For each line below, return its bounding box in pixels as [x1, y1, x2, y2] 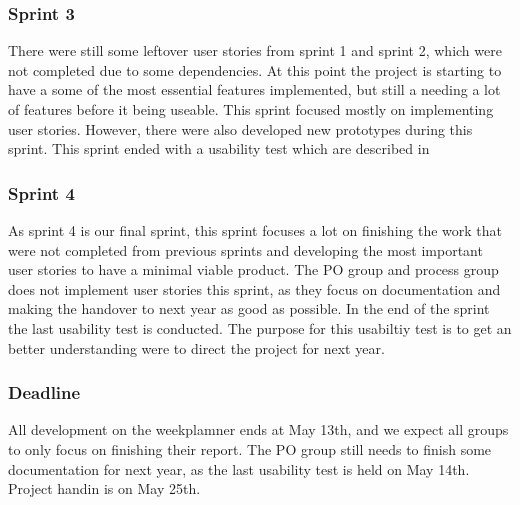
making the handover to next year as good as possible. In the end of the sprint [8, 298, 490, 319]
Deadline [8, 380, 81, 405]
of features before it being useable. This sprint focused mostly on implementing [8, 99, 494, 119]
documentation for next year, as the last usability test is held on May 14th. [8, 458, 470, 479]
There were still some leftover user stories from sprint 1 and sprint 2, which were [8, 40, 502, 61]
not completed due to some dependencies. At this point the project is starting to [8, 59, 502, 80]
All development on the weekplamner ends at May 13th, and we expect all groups [8, 419, 509, 440]
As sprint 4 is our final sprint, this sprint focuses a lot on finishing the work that [8, 220, 503, 240]
